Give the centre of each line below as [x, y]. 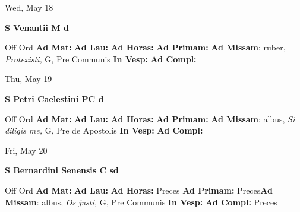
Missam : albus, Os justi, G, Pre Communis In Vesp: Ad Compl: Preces [141, 202]
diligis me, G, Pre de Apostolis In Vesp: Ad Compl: [104, 130]
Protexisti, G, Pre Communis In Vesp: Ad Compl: [101, 58]
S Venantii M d [37, 27]
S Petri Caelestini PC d [54, 98]
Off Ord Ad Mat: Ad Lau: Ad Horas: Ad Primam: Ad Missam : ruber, [145, 47]
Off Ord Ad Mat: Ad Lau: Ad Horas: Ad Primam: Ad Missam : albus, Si [150, 118]
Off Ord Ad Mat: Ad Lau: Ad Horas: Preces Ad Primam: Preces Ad [139, 190]
